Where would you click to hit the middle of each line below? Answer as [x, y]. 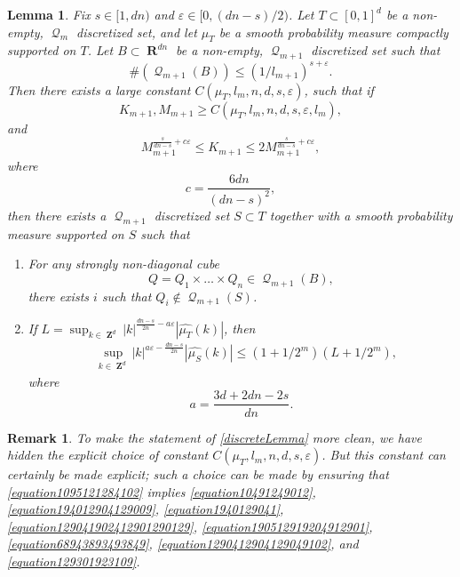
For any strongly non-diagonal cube [124, 264]
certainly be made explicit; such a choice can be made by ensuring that [198, 474]
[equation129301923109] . [74, 561]
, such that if [339, 89]
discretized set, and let [136, 32]
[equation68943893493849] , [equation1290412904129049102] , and [183, 544]
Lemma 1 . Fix [49, 14]
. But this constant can [384, 455]
